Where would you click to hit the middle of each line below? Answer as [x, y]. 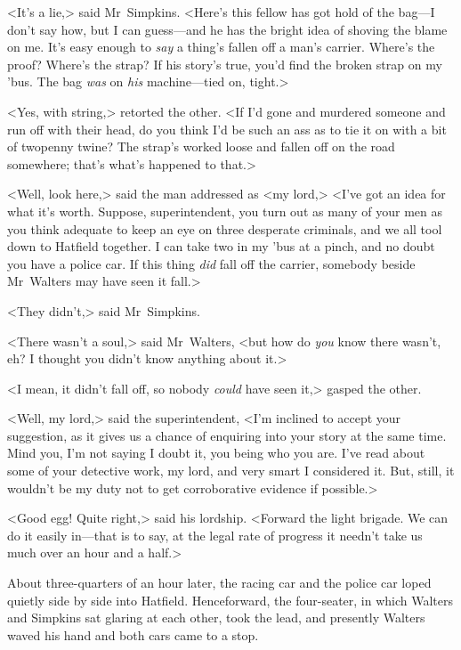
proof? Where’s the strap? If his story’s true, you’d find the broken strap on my [225, 64]
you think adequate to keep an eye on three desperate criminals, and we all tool [225, 228]
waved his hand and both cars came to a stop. [133, 634]
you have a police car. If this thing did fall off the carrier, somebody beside [211, 263]
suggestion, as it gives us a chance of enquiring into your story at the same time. [227, 435]
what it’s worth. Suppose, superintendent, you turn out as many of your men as [225, 211]
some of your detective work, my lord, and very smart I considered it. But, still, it [231, 471]
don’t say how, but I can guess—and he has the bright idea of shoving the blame [227, 29]
